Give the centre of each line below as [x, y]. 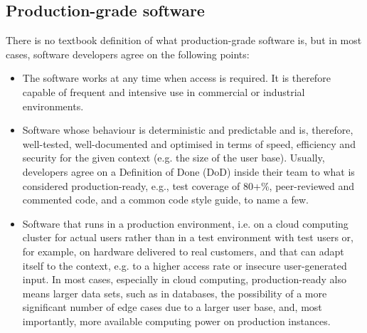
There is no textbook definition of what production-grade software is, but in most [184, 40]
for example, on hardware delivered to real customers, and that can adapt [183, 251]
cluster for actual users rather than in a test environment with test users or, [188, 237]
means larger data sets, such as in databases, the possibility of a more [175, 293]
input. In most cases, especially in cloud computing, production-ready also [184, 279]
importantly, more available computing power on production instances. [176, 321]
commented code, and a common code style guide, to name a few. [165, 200]
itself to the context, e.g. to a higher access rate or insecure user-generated [185, 265]
